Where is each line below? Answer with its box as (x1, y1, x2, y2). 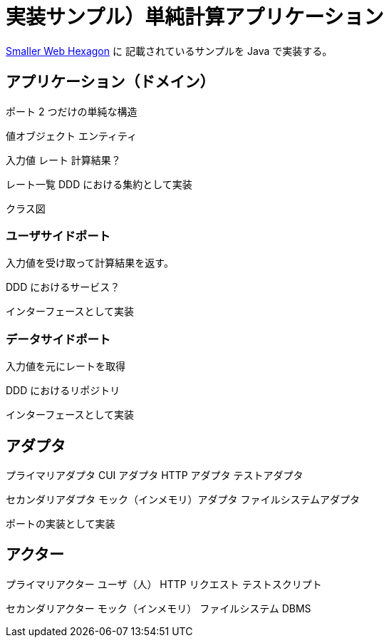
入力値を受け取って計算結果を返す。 (6, 257, 174, 269)
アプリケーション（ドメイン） (6, 73, 215, 91)
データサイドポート (6, 331, 111, 346)
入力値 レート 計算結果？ (6, 153, 121, 166)
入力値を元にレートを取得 (6, 360, 125, 373)
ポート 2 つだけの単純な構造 (6, 105, 138, 118)
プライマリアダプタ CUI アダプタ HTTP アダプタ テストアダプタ (6, 468, 304, 481)
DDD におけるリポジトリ (6, 384, 120, 397)
